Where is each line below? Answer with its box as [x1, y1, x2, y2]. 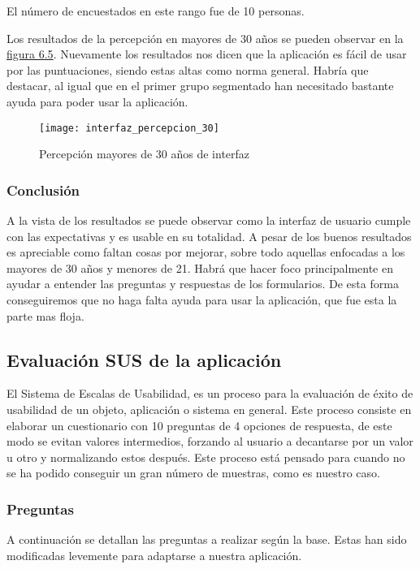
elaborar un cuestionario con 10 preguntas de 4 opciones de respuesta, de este [6, 416, 392, 433]
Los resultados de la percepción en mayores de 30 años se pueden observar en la [6, 29, 404, 46]
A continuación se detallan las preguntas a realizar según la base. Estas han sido [6, 531, 407, 548]
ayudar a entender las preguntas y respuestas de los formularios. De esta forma [6, 275, 399, 292]
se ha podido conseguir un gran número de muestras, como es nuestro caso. [6, 464, 380, 481]
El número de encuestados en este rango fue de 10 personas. [6, 2, 305, 19]
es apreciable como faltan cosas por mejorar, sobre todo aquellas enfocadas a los [6, 244, 405, 261]
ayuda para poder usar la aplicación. [6, 93, 188, 110]
